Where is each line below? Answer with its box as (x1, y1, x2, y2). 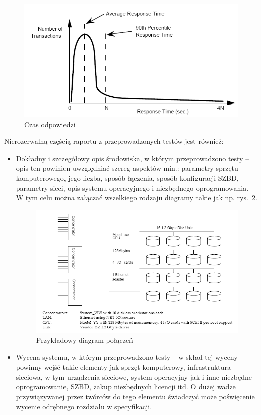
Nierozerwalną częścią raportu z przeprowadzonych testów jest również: (4, 136, 224, 146)
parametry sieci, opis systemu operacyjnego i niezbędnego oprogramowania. (16, 182, 249, 193)
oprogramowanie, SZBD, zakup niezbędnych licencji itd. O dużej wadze (16, 381, 236, 392)
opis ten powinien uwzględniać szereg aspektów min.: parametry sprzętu (16, 163, 238, 173)
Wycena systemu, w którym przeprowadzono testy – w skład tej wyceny (16, 351, 238, 362)
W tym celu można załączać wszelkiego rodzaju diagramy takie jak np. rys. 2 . (16, 192, 257, 203)
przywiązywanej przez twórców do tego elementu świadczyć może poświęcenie (16, 391, 255, 402)
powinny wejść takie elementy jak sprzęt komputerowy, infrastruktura (16, 361, 231, 372)
